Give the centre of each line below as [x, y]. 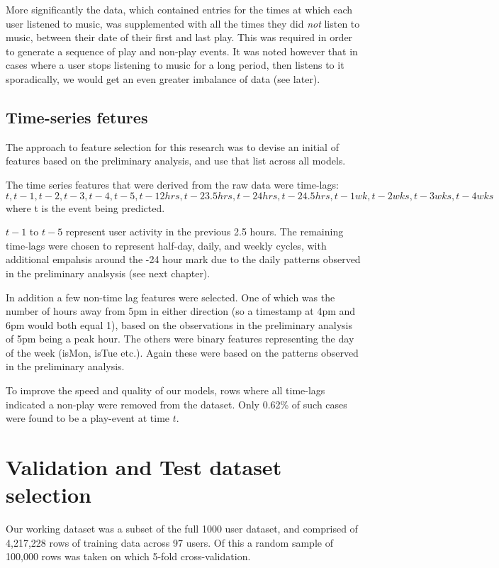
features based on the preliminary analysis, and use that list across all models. [176, 161]
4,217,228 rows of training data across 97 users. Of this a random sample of [169, 542]
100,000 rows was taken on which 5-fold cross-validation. [128, 556]
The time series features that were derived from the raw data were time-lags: [172, 184]
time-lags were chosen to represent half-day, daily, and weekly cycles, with [166, 245]
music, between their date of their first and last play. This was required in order [179, 37]
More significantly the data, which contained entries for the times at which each [179, 9]
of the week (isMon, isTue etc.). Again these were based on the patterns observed [182, 352]
